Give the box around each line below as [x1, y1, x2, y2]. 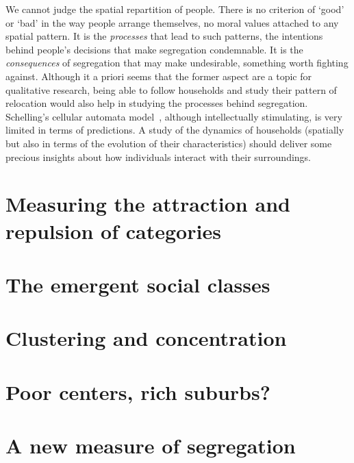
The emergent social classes [5, 270, 270, 298]
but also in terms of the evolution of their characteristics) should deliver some [5, 136, 332, 150]
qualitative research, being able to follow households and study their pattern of [5, 82, 337, 97]
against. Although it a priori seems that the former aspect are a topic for [5, 68, 312, 83]
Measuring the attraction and [5, 190, 290, 218]
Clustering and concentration [5, 324, 287, 352]
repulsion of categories [5, 216, 221, 245]
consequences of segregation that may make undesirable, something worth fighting [5, 55, 349, 70]
